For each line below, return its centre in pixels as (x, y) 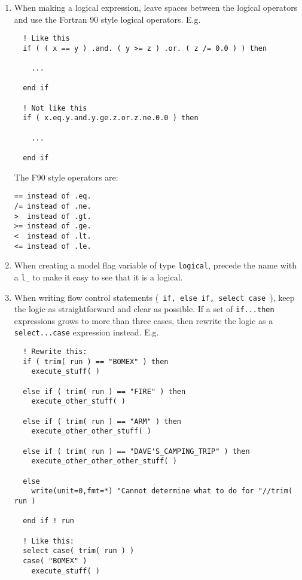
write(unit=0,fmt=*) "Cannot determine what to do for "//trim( (162, 491)
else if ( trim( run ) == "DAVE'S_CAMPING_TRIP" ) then (136, 451)
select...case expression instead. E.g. (86, 332)
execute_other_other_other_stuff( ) (104, 461)
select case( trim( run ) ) (79, 551)
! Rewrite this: (55, 352)
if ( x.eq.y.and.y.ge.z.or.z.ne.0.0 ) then (111, 118)
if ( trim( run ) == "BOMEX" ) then (96, 361)
